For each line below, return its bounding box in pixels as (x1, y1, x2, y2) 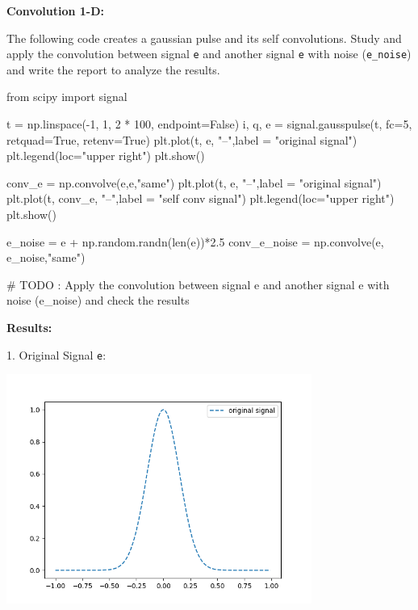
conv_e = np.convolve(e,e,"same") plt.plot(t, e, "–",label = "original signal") (6, 174, 382, 191)
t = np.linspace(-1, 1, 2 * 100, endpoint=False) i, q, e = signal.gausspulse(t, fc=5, (6, 116, 412, 133)
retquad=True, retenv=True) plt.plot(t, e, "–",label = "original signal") (6, 131, 357, 148)
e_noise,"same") (6, 249, 86, 266)
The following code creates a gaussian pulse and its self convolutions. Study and (6, 29, 402, 46)
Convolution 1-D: (6, 2, 105, 19)
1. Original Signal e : (6, 346, 107, 363)
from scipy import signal (6, 88, 127, 105)
